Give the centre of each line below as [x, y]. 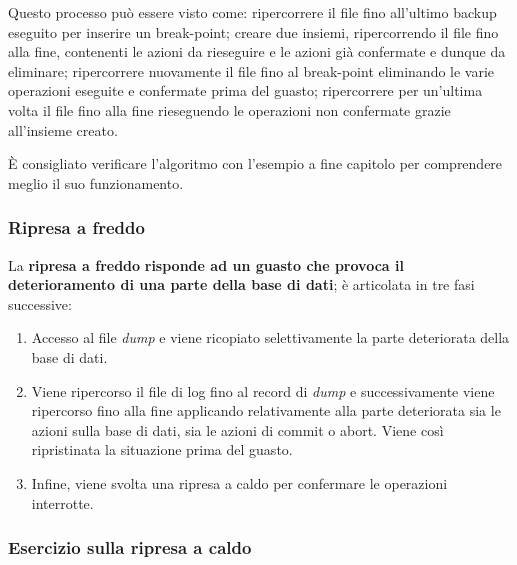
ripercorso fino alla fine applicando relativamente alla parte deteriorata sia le [266, 410]
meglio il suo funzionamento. [96, 182]
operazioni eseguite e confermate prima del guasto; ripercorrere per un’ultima [245, 90]
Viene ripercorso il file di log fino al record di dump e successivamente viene [263, 390]
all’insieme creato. [63, 129]
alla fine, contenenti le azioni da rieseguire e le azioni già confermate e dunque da [257, 51]
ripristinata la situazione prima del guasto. [162, 449]
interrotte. [62, 502]
